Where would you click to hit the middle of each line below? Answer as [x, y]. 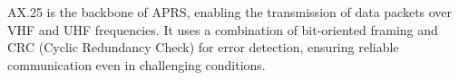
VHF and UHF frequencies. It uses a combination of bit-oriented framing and [223, 29]
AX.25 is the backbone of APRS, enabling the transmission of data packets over [230, 12]
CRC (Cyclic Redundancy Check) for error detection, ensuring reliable [203, 47]
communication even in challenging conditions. [137, 64]
